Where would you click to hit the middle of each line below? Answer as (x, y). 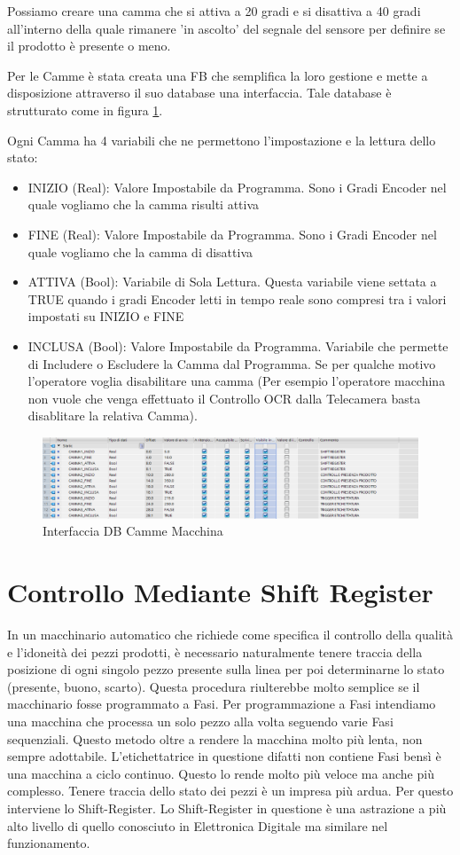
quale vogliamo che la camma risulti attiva (144, 204)
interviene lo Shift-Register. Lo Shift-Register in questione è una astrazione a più (227, 808)
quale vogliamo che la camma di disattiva (140, 251)
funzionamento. (49, 843)
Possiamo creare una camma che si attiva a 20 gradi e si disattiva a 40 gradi (214, 11)
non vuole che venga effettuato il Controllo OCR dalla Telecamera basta (224, 398)
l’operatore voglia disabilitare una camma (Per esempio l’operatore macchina (237, 381)
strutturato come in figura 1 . (85, 110)
